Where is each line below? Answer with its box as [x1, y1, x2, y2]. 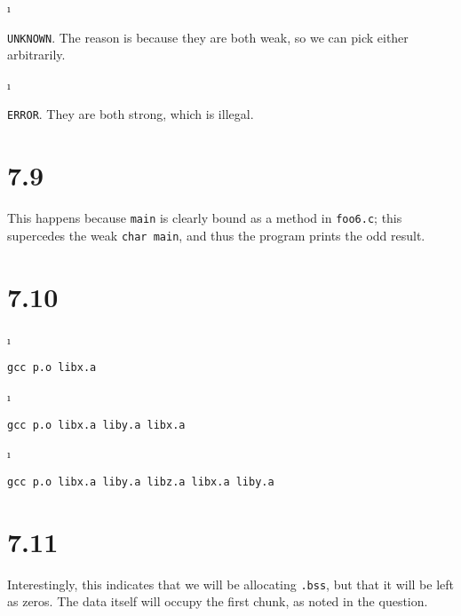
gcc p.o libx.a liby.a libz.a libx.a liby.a [7, 475, 274, 488]
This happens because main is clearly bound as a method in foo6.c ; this [7, 209, 402, 227]
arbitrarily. [7, 45, 66, 64]
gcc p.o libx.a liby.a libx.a [7, 418, 186, 431]
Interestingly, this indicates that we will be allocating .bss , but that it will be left [7, 574, 454, 593]
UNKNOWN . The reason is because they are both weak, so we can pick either [7, 28, 409, 46]
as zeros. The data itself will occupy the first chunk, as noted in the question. [7, 592, 428, 611]
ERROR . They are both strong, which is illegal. [7, 105, 254, 123]
